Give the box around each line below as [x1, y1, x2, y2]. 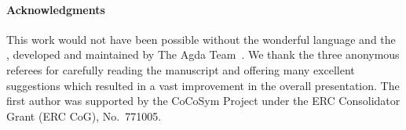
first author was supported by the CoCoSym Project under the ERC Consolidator [6, 92, 401, 109]
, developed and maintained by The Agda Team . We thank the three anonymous [6, 46, 400, 63]
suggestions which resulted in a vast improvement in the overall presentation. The [6, 77, 400, 93]
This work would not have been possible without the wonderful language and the [6, 31, 396, 47]
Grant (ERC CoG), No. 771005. [6, 107, 162, 124]
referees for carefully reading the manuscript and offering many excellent [6, 61, 355, 78]
